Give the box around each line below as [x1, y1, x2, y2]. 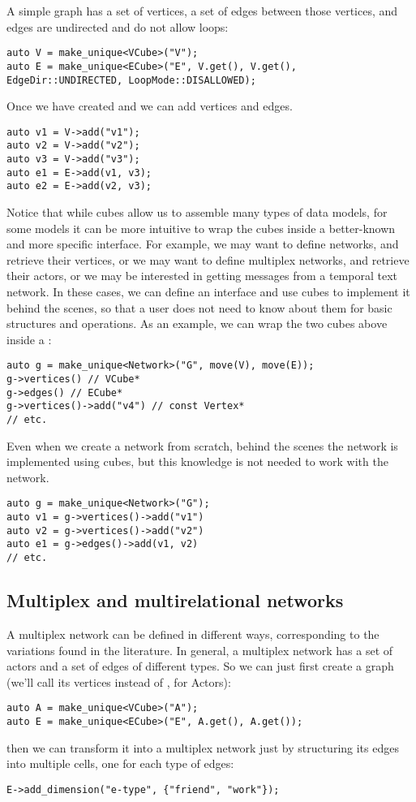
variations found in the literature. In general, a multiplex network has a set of [6, 641, 393, 658]
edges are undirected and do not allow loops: [6, 18, 229, 35]
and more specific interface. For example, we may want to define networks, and [6, 235, 399, 252]
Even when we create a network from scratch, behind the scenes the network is [6, 437, 398, 454]
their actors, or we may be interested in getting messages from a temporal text [6, 267, 397, 284]
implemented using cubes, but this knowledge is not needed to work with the [6, 453, 388, 470]
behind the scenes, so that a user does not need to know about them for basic [6, 299, 392, 316]
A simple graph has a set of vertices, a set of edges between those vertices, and [6, 2, 398, 19]
